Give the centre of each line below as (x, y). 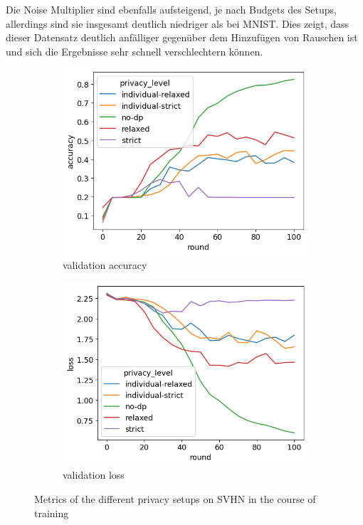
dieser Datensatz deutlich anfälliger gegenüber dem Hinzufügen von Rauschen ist (182, 37)
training (52, 513)
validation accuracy (105, 265)
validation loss (94, 475)
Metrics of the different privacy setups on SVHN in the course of (175, 499)
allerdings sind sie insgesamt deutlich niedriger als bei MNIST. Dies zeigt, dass (178, 23)
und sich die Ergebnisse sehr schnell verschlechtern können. (135, 51)
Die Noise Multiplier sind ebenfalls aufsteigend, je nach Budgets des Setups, (171, 9)
